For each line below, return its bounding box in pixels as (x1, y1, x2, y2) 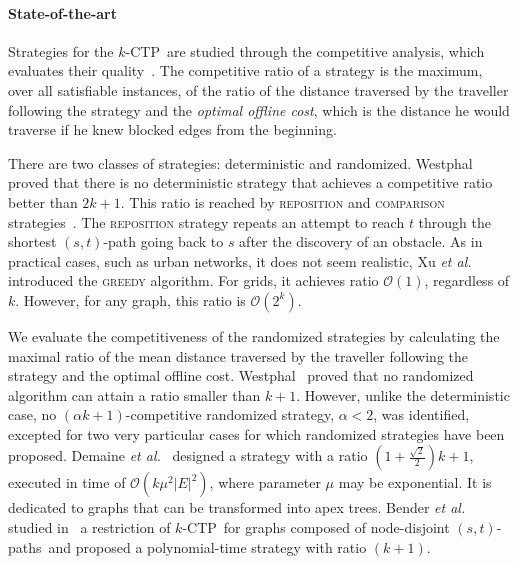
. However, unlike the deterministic (296, 384, 510, 405)
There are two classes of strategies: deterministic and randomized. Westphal (8, 152, 473, 173)
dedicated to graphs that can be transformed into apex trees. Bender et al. (8, 497, 466, 518)
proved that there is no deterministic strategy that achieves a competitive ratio (8, 172, 493, 193)
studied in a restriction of (8, 517, 171, 538)
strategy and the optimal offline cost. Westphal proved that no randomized (8, 365, 474, 386)
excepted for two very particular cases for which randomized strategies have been (8, 423, 505, 444)
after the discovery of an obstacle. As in (239, 231, 483, 252)
